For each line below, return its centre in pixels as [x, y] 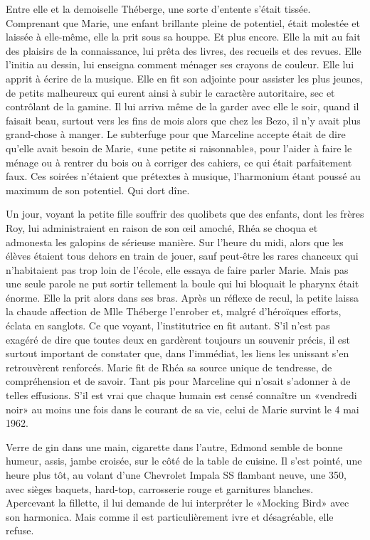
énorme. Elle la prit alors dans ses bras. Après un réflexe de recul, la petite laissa [183, 297]
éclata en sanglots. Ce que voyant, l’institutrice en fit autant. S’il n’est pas [168, 325]
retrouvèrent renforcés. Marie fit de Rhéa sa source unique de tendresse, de [169, 367]
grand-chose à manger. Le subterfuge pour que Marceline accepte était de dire [176, 134]
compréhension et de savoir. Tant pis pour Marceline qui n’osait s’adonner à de [178, 381]
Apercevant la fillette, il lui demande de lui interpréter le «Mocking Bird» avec [178, 503]
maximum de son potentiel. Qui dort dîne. [98, 190]
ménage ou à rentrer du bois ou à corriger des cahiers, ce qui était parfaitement [179, 162]
